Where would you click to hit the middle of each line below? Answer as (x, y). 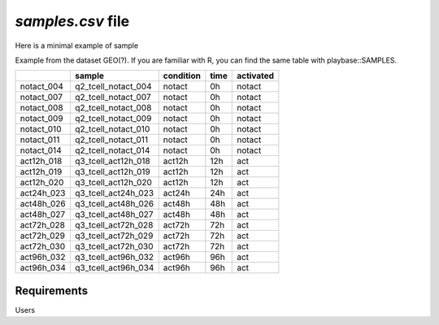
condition (182, 76)
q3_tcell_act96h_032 (114, 258)
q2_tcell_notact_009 (113, 119)
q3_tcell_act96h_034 (114, 268)
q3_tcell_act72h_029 (114, 236)
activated (256, 76)
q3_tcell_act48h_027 (114, 214)
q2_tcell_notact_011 (111, 140)
